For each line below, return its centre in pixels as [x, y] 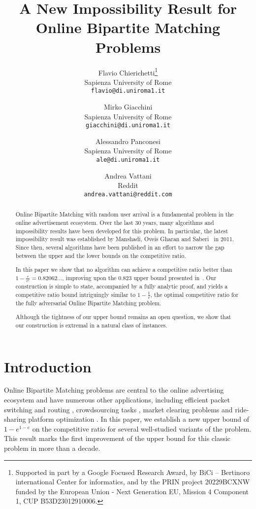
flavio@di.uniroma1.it [128, 91]
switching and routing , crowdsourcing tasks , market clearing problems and [118, 409]
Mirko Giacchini [128, 107]
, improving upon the [89, 277]
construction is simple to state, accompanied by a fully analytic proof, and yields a [122, 286]
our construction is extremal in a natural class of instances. [91, 325]
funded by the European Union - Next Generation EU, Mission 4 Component [132, 491]
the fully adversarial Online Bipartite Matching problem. [88, 303]
